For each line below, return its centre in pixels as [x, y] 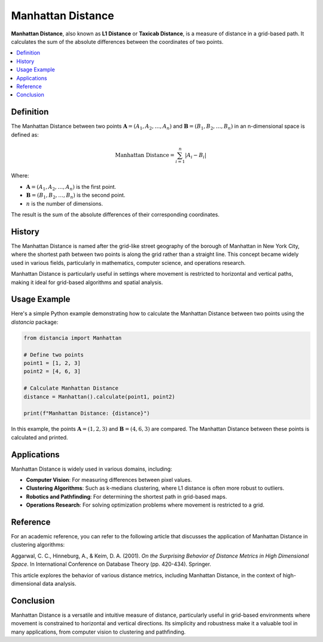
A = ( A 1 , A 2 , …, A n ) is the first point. [71, 187]
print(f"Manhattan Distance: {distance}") [87, 413]
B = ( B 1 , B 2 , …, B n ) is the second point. [76, 196]
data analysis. [59, 584]
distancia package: [35, 322]
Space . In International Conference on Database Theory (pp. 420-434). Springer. [111, 564]
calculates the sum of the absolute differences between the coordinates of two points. [117, 41]
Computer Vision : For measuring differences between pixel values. [109, 480]
